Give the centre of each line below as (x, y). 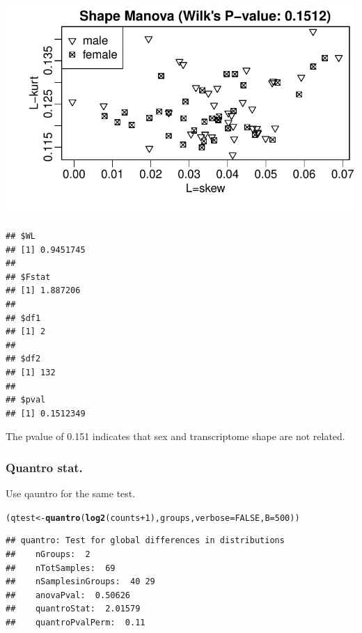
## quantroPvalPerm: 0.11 (76, 622)
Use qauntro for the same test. (71, 493)
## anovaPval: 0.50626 (68, 595)
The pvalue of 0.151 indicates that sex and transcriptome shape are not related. (175, 436)
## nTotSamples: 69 (61, 568)
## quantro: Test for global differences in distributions (145, 541)
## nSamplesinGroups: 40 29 (80, 582)
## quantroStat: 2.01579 (73, 609)
